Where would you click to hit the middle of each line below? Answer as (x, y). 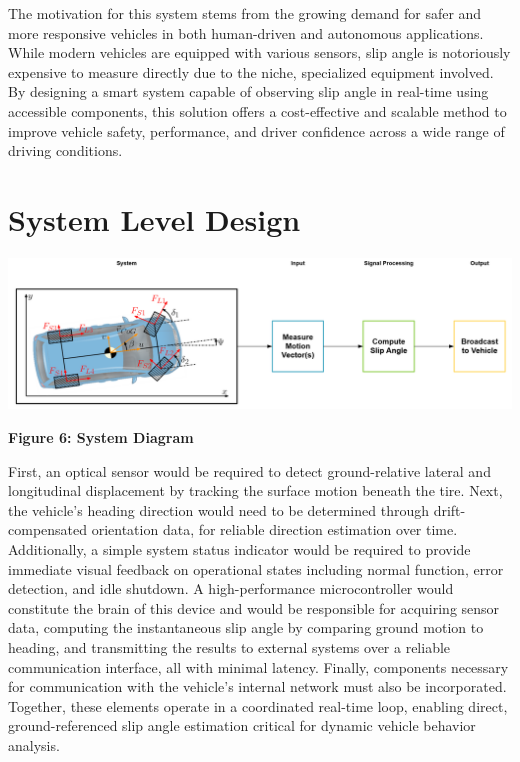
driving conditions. (65, 150)
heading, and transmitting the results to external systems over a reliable (229, 647)
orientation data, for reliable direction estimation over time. (274, 529)
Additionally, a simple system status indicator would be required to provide (239, 549)
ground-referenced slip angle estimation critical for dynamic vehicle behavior (242, 725)
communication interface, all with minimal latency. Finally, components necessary (258, 666)
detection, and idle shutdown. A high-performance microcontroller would (231, 588)
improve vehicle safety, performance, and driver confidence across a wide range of (256, 130)
